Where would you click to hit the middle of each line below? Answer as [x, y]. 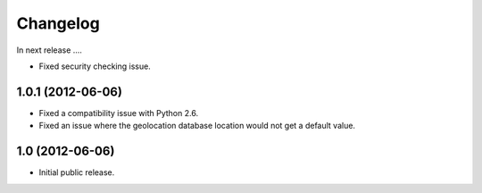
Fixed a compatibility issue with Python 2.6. [119, 113]
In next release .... [49, 50]
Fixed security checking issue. [95, 66]
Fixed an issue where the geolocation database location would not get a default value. [197, 126]
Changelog [58, 23]
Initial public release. [77, 172]
